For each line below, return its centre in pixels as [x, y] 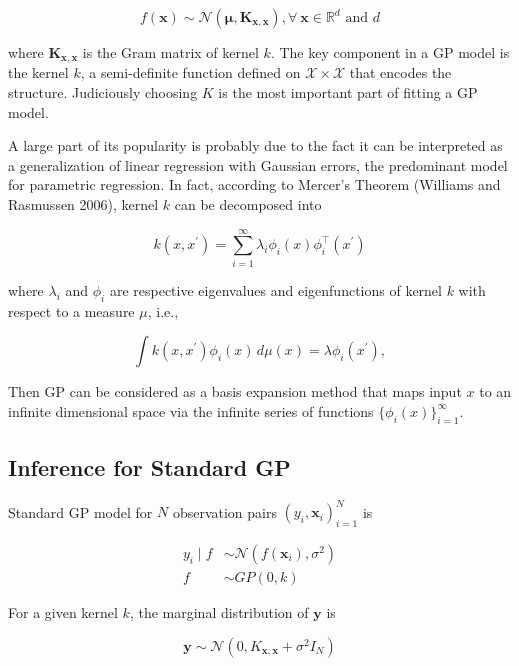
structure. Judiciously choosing [103, 92]
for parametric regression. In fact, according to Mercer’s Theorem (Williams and [254, 184]
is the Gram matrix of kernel [170, 52]
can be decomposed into [248, 204]
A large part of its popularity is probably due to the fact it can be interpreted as [255, 145]
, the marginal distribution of [219, 612]
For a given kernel [63, 612]
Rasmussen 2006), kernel [83, 204]
